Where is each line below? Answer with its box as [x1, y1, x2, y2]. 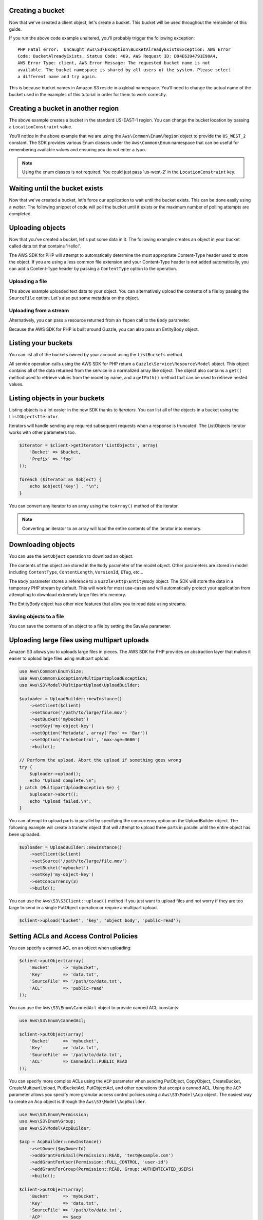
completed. [9, 210, 32, 217]
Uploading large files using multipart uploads [9, 636, 149, 644]
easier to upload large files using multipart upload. [9, 655, 110, 661]
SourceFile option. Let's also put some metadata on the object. [9, 295, 139, 301]
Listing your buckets [9, 339, 73, 347]
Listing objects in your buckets [9, 394, 105, 402]
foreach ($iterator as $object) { [19, 476, 102, 482]
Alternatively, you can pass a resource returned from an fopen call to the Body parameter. [9, 317, 190, 323]
